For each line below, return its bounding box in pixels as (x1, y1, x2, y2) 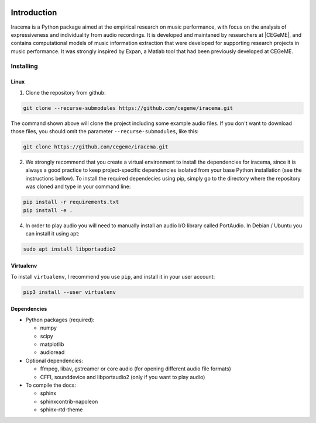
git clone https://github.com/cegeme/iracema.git (23, 143, 169, 150)
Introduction (11, 8, 57, 18)
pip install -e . (23, 207, 73, 213)
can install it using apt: (25, 230, 80, 237)
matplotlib (40, 341, 64, 348)
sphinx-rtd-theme (40, 406, 83, 413)
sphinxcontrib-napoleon (40, 398, 98, 405)
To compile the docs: (25, 382, 76, 389)
